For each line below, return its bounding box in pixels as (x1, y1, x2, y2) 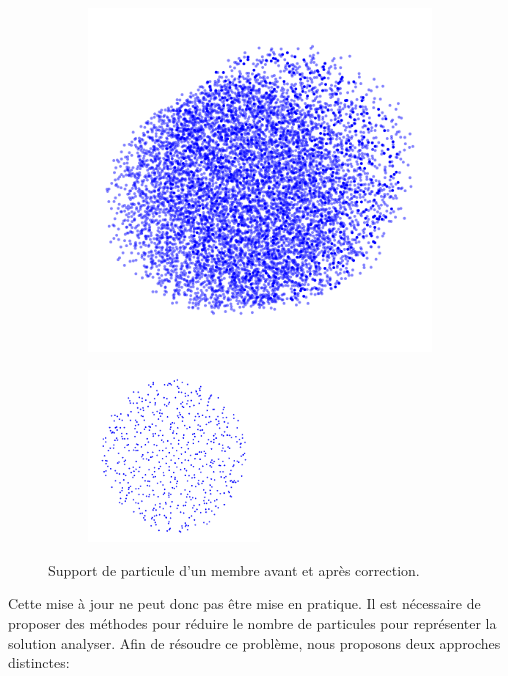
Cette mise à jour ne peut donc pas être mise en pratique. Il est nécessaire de (8, 593, 481, 614)
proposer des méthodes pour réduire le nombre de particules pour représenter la (8, 612, 497, 633)
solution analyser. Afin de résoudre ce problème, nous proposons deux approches (8, 632, 501, 653)
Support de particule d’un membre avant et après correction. (48, 559, 420, 580)
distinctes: (8, 652, 70, 673)
